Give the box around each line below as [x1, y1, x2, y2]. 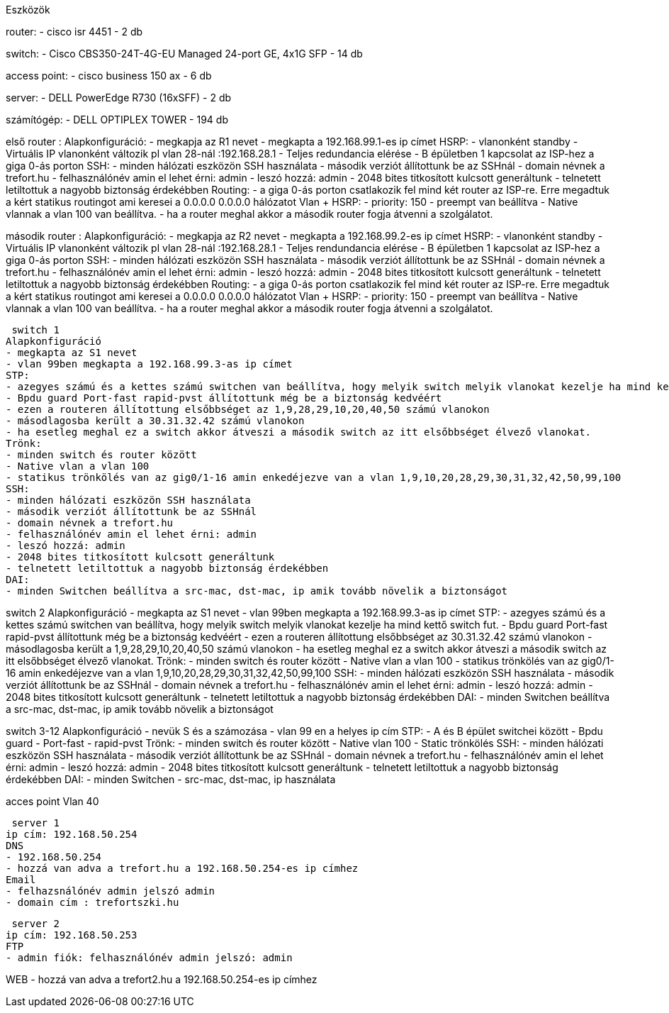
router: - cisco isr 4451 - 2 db [6, 26, 143, 38]
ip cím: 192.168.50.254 [6, 829, 137, 840]
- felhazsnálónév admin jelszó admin [6, 885, 215, 897]
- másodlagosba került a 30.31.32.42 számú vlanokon [6, 415, 305, 426]
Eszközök [6, 4, 50, 16]
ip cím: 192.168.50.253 [6, 929, 137, 941]
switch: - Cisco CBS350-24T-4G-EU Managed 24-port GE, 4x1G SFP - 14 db [6, 48, 363, 60]
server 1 [11, 817, 60, 829]
